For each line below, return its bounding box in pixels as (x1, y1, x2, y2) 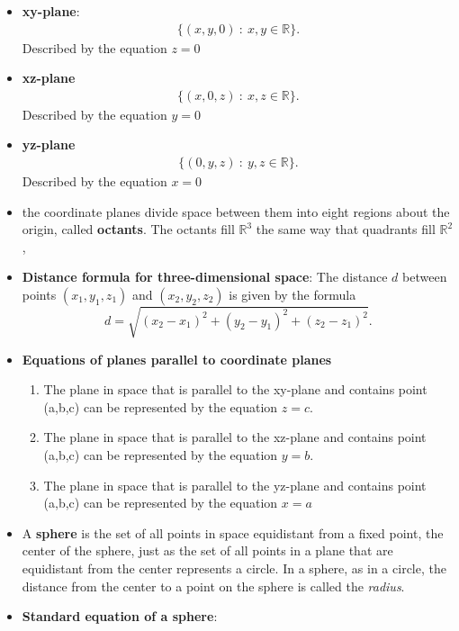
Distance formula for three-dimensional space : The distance (22, 267, 388, 286)
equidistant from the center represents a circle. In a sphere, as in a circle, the (22, 558, 446, 577)
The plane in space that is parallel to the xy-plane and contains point (43, 380, 427, 399)
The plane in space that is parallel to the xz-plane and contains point (43, 428, 427, 446)
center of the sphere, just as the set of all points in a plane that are (22, 541, 393, 560)
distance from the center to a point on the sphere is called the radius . (22, 576, 405, 595)
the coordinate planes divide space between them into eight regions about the (22, 202, 450, 221)
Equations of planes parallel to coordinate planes (22, 349, 332, 368)
